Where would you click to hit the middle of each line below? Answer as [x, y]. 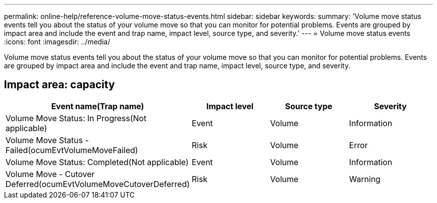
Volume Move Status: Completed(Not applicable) [97, 162]
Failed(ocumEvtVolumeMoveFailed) [72, 150]
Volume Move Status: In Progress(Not [76, 118]
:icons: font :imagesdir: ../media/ [57, 42]
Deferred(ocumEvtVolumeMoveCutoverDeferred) [98, 184]
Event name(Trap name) [98, 106]
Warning [365, 179]
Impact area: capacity [60, 85]
